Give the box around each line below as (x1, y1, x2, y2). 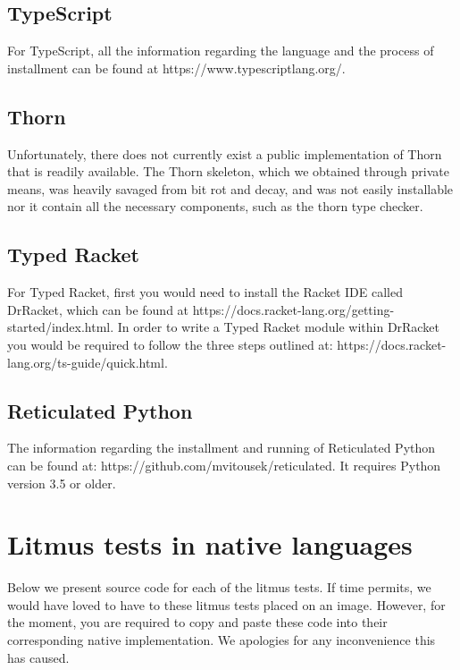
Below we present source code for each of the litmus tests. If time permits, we (7, 578, 431, 597)
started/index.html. (7, 318, 114, 336)
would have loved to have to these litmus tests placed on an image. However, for (7, 595, 446, 614)
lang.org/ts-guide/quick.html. (7, 352, 168, 371)
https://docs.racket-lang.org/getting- (192, 300, 395, 318)
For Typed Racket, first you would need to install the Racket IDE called (7, 283, 403, 301)
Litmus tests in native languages (7, 526, 413, 563)
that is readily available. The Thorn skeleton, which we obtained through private (7, 162, 449, 181)
